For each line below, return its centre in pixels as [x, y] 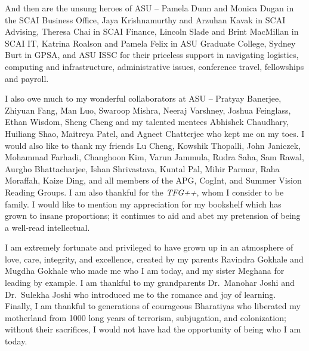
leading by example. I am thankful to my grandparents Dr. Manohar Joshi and [150, 283]
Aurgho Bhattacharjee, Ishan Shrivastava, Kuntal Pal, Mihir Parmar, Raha [142, 168]
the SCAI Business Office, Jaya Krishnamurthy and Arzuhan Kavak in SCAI [145, 19]
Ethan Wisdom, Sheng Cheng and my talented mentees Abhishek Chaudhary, [147, 122]
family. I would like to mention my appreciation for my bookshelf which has [143, 204]
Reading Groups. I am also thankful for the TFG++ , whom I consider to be [144, 192]
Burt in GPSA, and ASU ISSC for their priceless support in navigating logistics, [152, 55]
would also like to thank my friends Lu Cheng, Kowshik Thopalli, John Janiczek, [153, 145]
